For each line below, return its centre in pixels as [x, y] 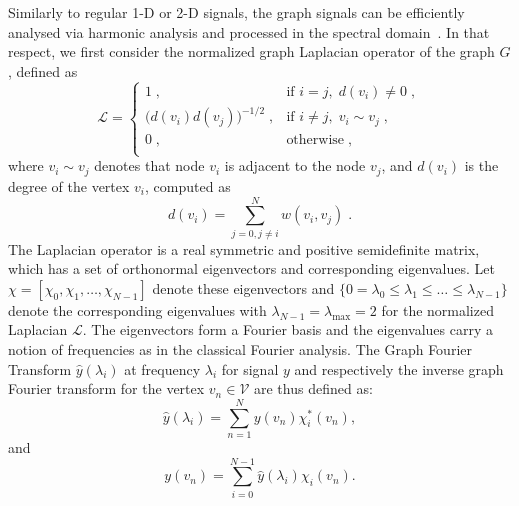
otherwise [315, 140]
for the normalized [437, 309]
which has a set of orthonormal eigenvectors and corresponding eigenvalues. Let [251, 268]
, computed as [188, 185]
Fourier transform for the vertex [106, 388]
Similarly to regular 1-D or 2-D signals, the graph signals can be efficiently [236, 12]
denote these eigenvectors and [243, 287]
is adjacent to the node [295, 165]
